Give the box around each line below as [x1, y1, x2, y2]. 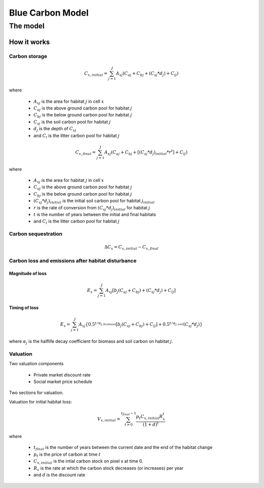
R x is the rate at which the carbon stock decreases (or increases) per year [33, 465, 183, 472]
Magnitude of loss [9, 270, 47, 276]
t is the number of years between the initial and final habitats [33, 211, 156, 217]
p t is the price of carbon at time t [33, 451, 101, 458]
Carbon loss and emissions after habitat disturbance [9, 257, 137, 264]
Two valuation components [9, 361, 64, 367]
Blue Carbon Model [9, 7, 89, 18]
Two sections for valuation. [9, 390, 64, 396]
